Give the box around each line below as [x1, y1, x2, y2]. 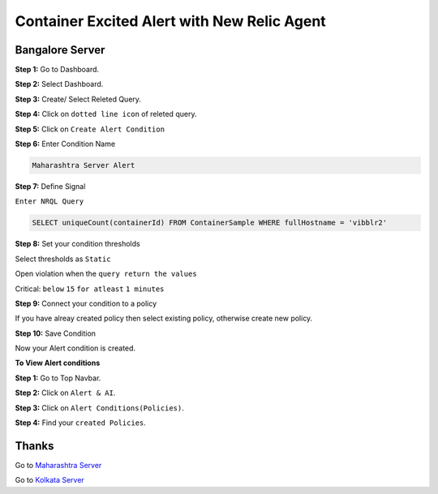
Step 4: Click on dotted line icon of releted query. [15, 110, 197, 119]
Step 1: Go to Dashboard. [15, 65, 100, 75]
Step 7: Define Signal [15, 181, 86, 191]
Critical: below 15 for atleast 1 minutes [15, 284, 165, 294]
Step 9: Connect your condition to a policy [15, 299, 157, 308]
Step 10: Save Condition [15, 329, 97, 338]
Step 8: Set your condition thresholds [15, 239, 141, 249]
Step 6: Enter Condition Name [15, 139, 116, 149]
